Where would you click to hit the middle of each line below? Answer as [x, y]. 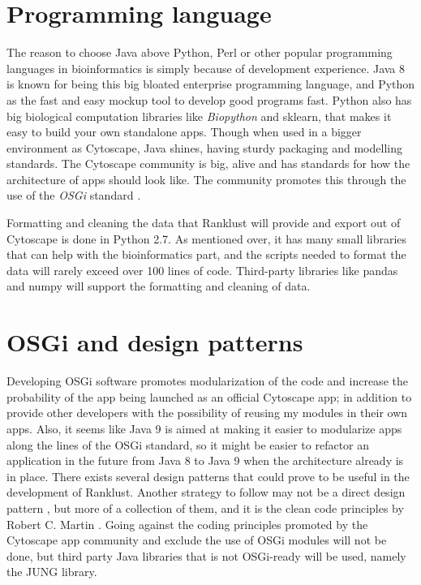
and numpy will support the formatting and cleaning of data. [159, 286]
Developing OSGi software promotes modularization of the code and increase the [207, 381]
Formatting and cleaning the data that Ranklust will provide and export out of [204, 223]
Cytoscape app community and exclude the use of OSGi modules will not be [197, 540]
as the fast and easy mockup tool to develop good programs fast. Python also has [209, 99]
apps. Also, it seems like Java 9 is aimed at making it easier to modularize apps [204, 428]
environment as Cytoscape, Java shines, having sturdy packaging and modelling [204, 147]
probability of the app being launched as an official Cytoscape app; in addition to [209, 396]
